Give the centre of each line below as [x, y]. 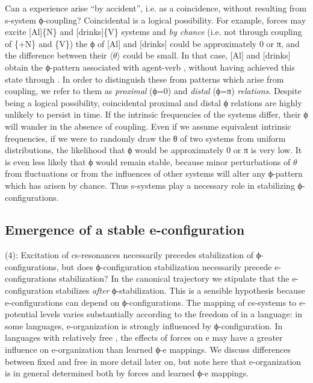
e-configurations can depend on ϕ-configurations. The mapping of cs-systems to [151, 302]
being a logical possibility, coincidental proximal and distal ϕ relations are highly [153, 102]
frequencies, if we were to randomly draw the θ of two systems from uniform [145, 138]
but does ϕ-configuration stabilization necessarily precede [167, 266]
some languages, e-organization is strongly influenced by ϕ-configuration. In [144, 325]
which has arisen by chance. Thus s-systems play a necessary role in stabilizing [150, 185]
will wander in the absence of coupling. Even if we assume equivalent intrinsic [148, 126]
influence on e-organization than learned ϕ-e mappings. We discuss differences [148, 350]
